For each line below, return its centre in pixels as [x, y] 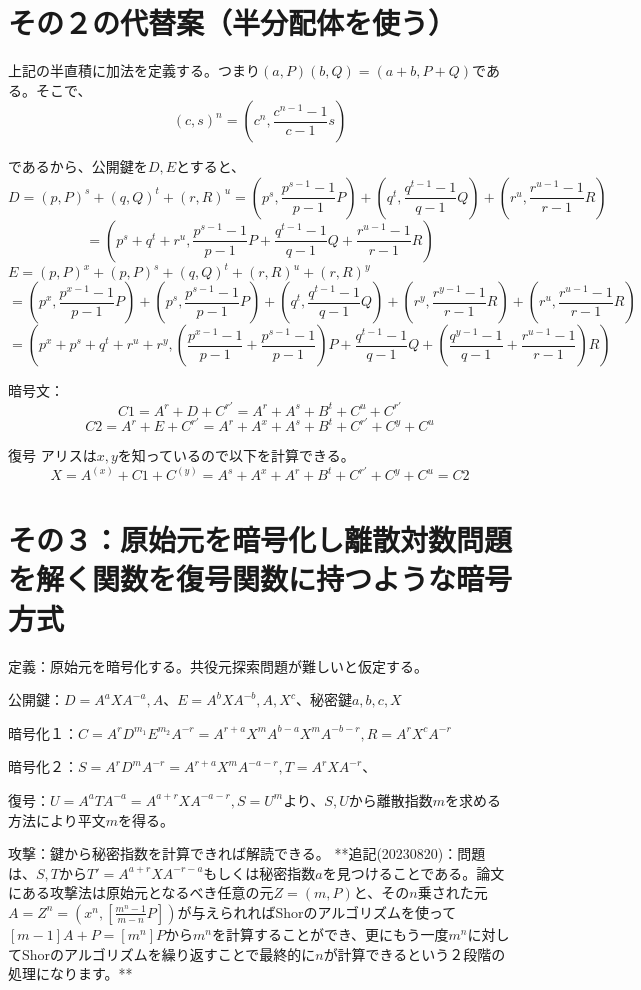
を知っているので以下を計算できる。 [236, 455]
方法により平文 [57, 819]
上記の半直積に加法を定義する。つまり [134, 70]
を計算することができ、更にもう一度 [330, 933]
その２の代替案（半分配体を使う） [232, 22]
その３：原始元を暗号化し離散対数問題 [260, 539]
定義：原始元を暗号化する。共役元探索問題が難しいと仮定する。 [218, 665]
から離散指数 [390, 799]
